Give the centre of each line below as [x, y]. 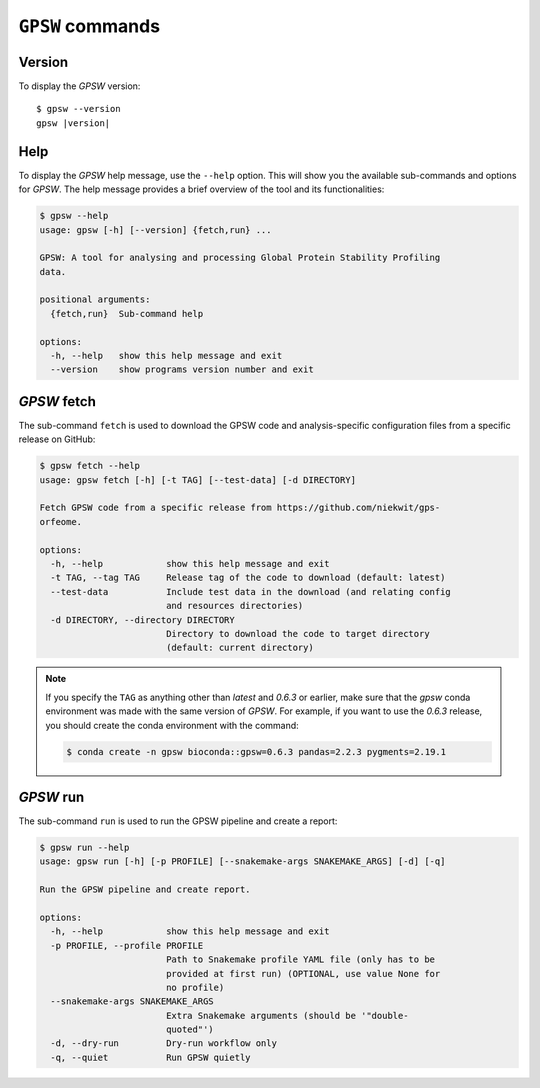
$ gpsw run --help [84, 847]
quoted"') [189, 1029]
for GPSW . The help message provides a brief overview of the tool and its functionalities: [201, 189]
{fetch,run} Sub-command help [127, 313]
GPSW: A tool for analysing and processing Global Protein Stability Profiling [240, 258]
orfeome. [61, 521]
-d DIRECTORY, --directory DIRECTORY [142, 619]
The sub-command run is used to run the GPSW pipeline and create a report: [178, 821]
